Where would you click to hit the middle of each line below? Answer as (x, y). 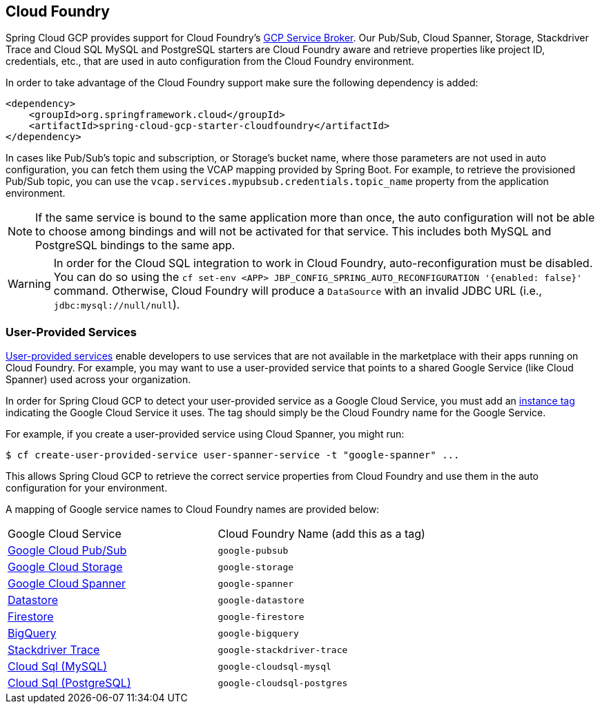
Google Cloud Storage (65, 567)
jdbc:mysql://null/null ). (117, 305)
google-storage (256, 567)
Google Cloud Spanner (67, 584)
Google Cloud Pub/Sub (67, 551)
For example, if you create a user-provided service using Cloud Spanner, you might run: (205, 434)
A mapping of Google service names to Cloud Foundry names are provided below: (193, 509)
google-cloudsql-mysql (274, 666)
